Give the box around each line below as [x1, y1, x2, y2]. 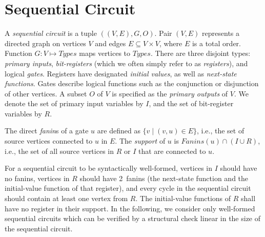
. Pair [154, 28, 172, 38]
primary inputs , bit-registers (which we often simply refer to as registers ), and [5, 57, 248, 68]
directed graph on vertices [5, 37, 86, 48]
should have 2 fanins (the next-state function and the [79, 172, 249, 183]
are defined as [97, 125, 140, 136]
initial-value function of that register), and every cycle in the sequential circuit [5, 183, 251, 193]
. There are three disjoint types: [150, 48, 251, 58]
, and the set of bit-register [149, 98, 234, 109]
